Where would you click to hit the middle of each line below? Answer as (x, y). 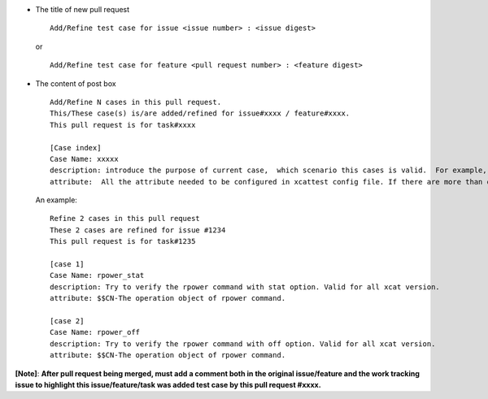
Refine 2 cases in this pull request (125, 219)
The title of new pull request (83, 9)
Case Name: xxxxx (84, 159)
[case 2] (67, 321)
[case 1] (67, 265)
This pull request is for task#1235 (123, 241)
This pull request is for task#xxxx (123, 125)
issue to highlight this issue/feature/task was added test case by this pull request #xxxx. (168, 384)
